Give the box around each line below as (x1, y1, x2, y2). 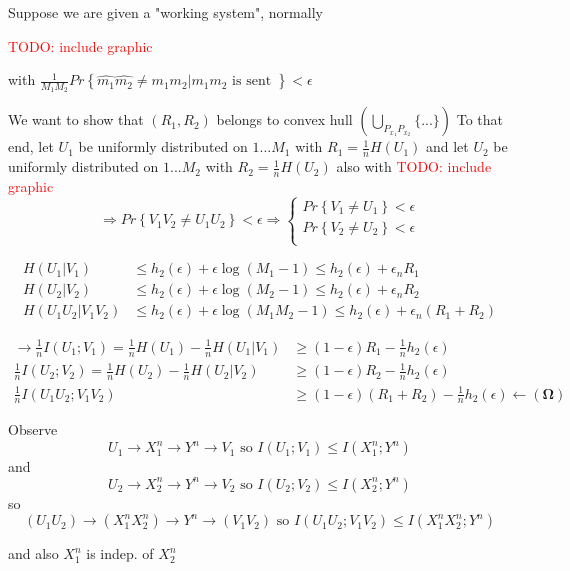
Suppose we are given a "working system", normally (8, 2, 323, 22)
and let (425, 136, 469, 157)
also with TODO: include (336, 156, 492, 177)
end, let (8, 136, 54, 157)
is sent (232, 74, 272, 89)
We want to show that (8, 109, 144, 130)
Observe (8, 419, 58, 440)
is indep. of (86, 543, 154, 564)
